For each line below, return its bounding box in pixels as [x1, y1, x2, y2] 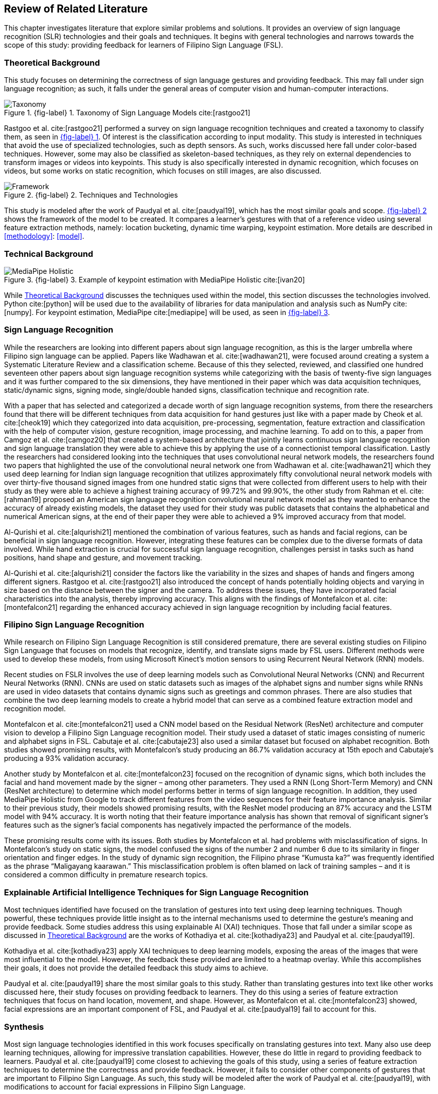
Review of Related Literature [4, 3, 148, 15]
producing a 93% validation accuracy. [4, 754, 129, 763]
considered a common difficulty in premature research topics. [4, 870, 208, 879]
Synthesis [4, 1021, 44, 1032]
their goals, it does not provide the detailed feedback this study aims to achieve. [4, 964, 269, 973]
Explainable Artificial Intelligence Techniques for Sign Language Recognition [4, 887, 309, 897]
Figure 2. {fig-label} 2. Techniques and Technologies [4, 191, 178, 200]
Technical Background [4, 248, 93, 259]
